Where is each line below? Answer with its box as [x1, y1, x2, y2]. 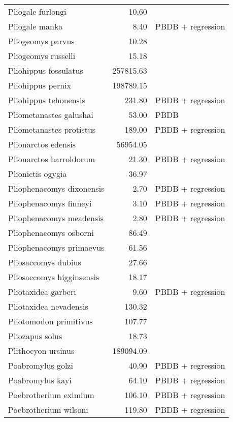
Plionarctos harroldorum [8, 153, 95, 165]
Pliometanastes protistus [8, 124, 96, 135]
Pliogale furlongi [8, 6, 66, 17]
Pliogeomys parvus [8, 35, 75, 47]
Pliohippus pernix [8, 79, 71, 91]
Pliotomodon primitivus [8, 315, 93, 327]
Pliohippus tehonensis [8, 94, 85, 106]
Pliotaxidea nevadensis [8, 300, 88, 312]
